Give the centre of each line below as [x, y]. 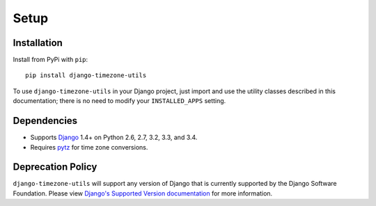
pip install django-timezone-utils [86, 76]
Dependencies [45, 121]
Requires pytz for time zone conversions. [89, 147]
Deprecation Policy [55, 167]
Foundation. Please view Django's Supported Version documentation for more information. [143, 193]
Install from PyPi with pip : [50, 60]
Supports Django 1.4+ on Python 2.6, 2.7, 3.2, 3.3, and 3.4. [114, 137]
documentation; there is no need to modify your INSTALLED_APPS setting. [119, 101]
